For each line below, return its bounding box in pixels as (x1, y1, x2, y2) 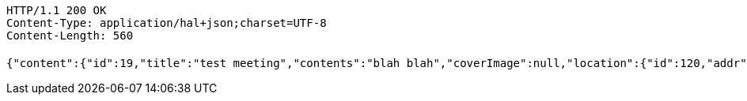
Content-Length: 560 (6, 29, 134, 42)
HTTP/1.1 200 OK (6, 4, 107, 17)
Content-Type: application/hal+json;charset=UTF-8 (6, 17, 327, 29)
